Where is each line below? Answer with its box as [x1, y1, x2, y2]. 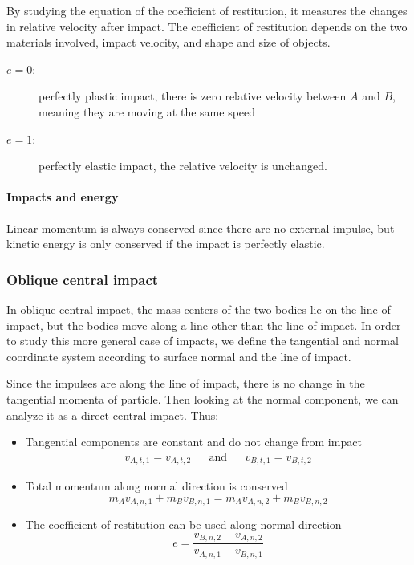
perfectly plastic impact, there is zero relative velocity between [39, 87, 347, 104]
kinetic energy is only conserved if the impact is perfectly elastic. [6, 235, 325, 252]
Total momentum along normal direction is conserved [25, 478, 288, 494]
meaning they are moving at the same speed [39, 103, 256, 120]
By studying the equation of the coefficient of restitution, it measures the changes [6, 2, 408, 18]
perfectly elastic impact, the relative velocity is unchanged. [39, 157, 327, 174]
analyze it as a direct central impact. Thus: [6, 406, 219, 423]
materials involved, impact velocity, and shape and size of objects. [6, 34, 331, 51]
